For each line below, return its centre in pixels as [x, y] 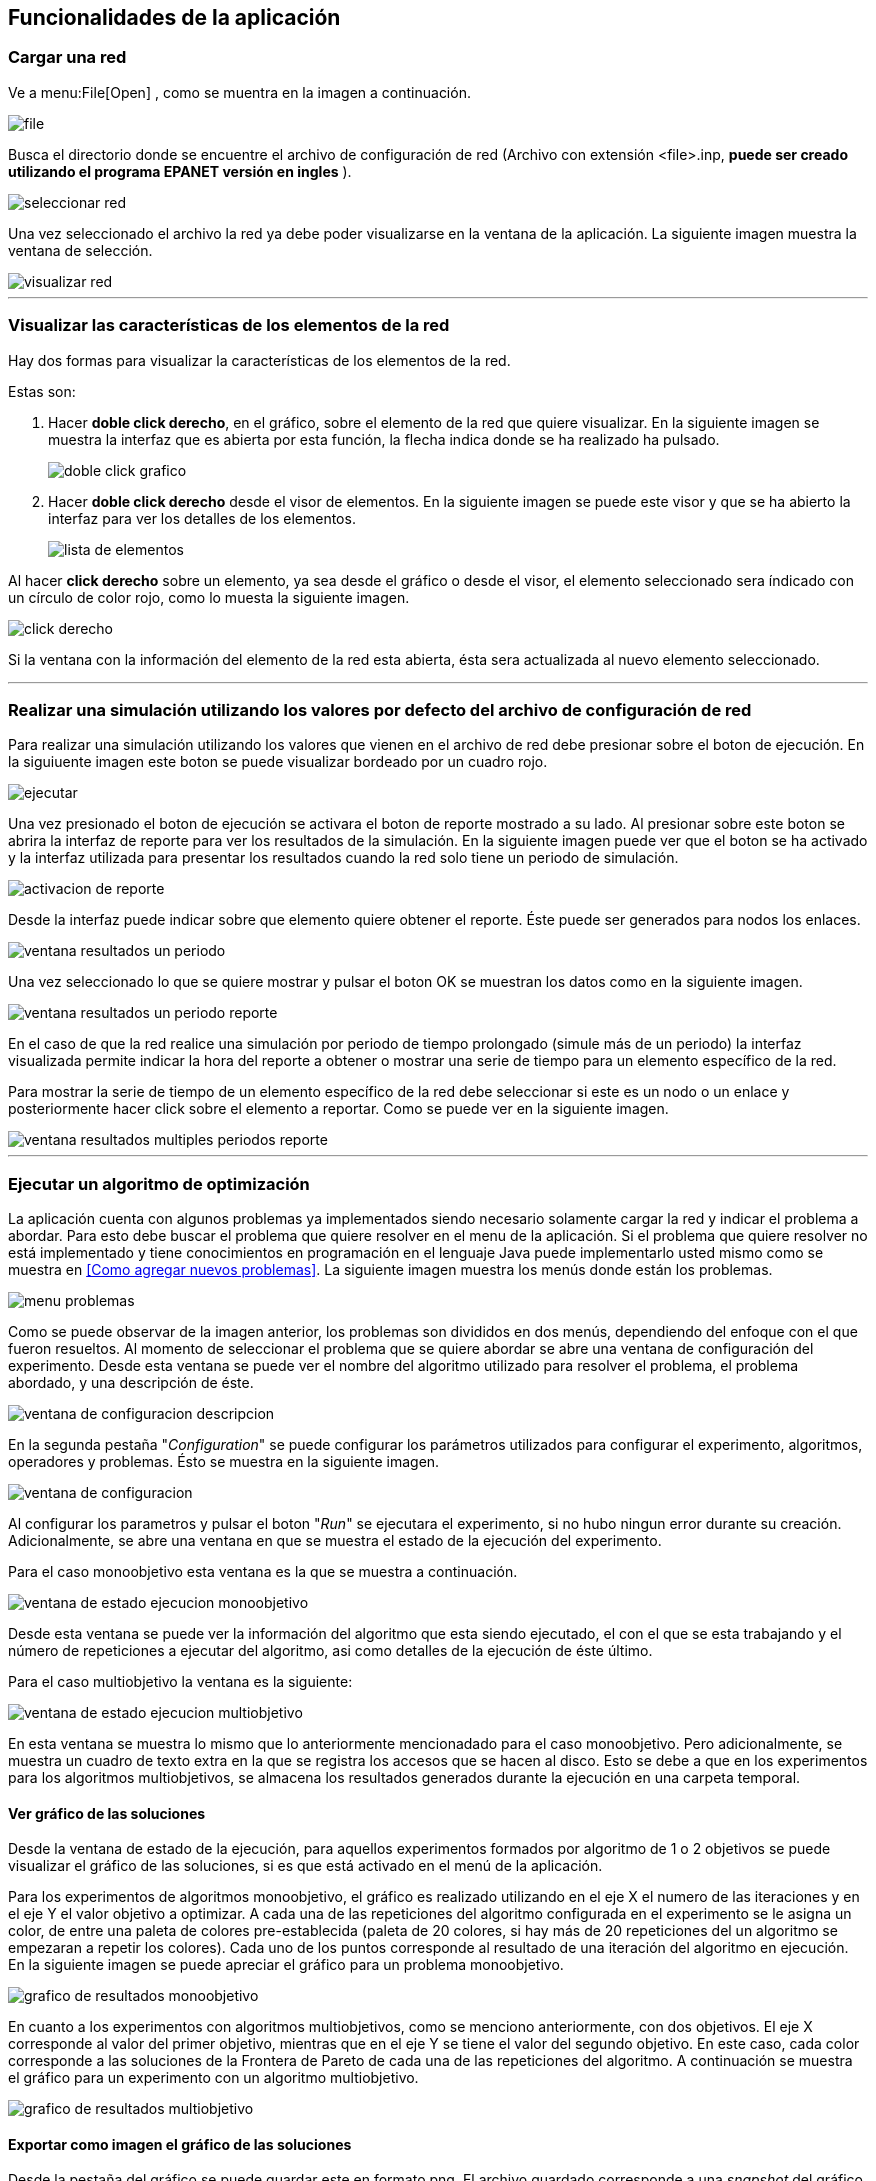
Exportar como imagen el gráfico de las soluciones [180, 2144]
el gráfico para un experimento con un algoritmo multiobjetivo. [213, 2078]
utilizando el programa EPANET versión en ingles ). [180, 171]
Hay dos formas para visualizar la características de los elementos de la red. [259, 360]
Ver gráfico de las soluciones [107, 1813]
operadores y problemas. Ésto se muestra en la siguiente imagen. [224, 1462]
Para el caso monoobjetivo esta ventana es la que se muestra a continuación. [263, 1572]
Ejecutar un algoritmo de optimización [159, 1183]
